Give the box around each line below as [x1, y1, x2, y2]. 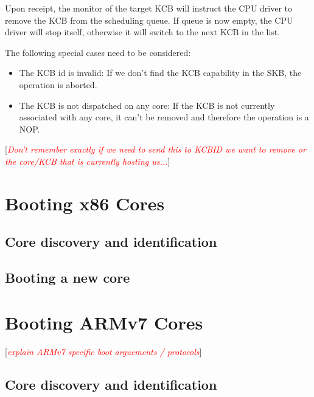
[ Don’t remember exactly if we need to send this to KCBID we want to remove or [5, 143, 306, 156]
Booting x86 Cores [5, 190, 165, 215]
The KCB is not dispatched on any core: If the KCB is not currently [19, 98, 275, 111]
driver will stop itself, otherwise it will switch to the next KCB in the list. [5, 26, 281, 38]
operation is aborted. [19, 78, 97, 91]
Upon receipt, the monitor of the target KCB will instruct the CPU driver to [5, 2, 293, 14]
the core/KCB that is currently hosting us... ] [5, 154, 170, 167]
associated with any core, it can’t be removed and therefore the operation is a [19, 111, 309, 123]
